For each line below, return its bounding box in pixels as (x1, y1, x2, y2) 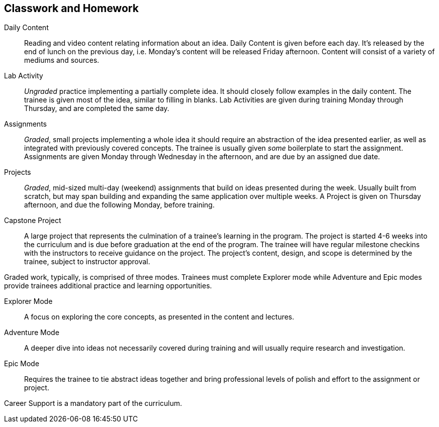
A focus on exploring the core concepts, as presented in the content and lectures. (24, 312, 295, 322)
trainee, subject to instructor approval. (24, 257, 151, 266)
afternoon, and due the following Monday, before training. (24, 200, 215, 209)
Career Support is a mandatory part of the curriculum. (4, 399, 182, 408)
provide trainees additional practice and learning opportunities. (4, 281, 212, 290)
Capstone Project (4, 216, 61, 225)
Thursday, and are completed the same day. (24, 104, 170, 113)
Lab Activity (4, 71, 43, 80)
